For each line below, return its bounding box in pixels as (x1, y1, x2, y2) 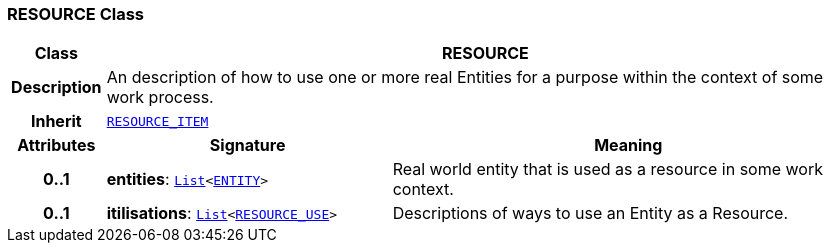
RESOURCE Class (7, 4, 144, 24)
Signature (209, 135, 286, 156)
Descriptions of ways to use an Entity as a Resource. (392, 203, 789, 224)
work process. (106, 87, 214, 108)
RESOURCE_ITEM (106, 113, 209, 129)
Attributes (17, 135, 96, 156)
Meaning (594, 135, 663, 156)
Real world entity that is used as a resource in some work (392, 159, 823, 180)
